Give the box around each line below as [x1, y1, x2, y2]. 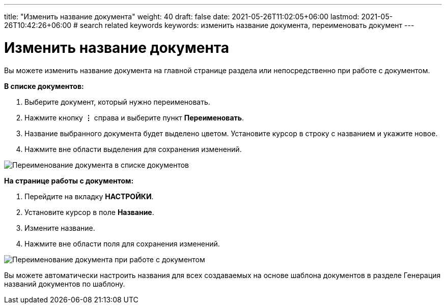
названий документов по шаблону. [4, 279, 125, 288]
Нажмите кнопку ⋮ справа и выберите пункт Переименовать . [24, 113, 244, 122]
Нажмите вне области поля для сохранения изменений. [24, 239, 220, 248]
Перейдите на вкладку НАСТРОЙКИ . [24, 192, 154, 201]
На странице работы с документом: [4, 176, 134, 185]
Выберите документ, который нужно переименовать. [24, 97, 210, 106]
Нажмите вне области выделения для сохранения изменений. [24, 144, 242, 153]
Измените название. [24, 223, 95, 232]
